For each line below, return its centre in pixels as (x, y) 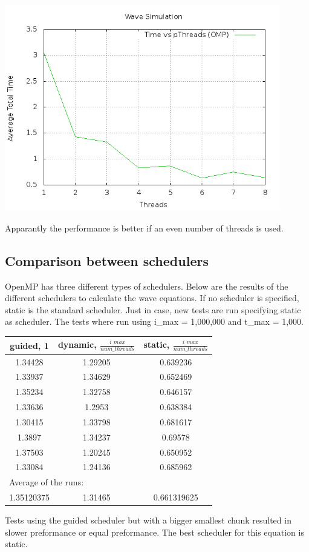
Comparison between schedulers (107, 260)
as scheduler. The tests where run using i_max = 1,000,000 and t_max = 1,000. (154, 321)
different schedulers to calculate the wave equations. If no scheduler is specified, (152, 298)
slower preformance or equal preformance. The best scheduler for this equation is (154, 532)
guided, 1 (29, 345)
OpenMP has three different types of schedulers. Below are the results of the (147, 286)
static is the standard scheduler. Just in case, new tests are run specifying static (153, 309)
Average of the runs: (47, 482)
